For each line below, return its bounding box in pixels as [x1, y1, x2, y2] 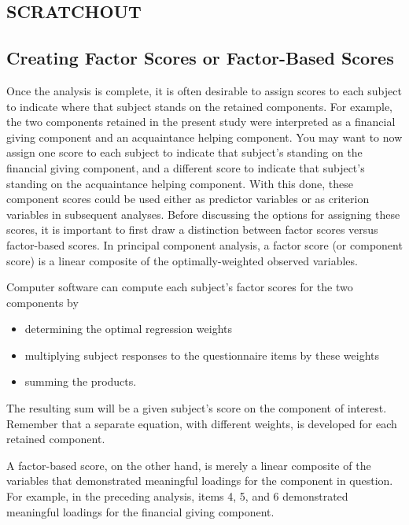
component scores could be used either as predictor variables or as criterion [6, 190, 370, 207]
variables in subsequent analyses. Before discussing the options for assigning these [6, 205, 400, 222]
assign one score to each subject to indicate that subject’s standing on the [6, 144, 363, 161]
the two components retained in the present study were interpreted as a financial [6, 113, 396, 130]
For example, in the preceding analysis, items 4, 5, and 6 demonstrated [6, 488, 348, 505]
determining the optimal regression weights [24, 320, 233, 337]
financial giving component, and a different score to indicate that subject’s [6, 159, 365, 176]
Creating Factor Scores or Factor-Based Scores [6, 46, 394, 70]
